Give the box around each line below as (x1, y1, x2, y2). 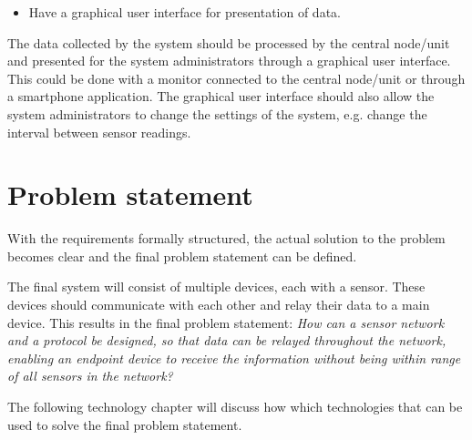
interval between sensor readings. (7, 122, 191, 141)
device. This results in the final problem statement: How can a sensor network (7, 312, 445, 332)
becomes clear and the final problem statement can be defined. (7, 246, 357, 265)
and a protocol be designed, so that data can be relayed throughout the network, (7, 331, 446, 350)
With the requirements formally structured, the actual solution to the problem (7, 229, 446, 248)
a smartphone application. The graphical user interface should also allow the (7, 87, 435, 106)
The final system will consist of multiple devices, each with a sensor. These (7, 277, 426, 296)
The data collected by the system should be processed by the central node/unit (7, 33, 450, 52)
